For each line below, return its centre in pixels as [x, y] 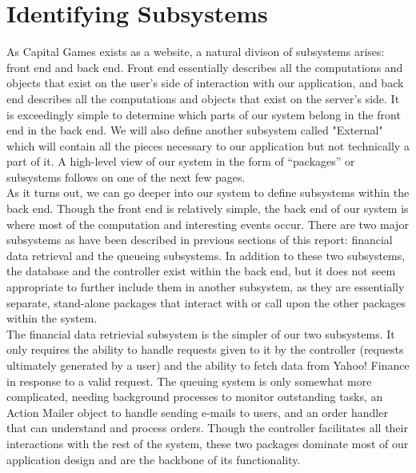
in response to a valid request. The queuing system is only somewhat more [189, 381]
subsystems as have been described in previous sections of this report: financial [200, 240]
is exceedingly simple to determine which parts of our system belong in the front [204, 114]
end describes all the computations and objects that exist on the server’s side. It [203, 98]
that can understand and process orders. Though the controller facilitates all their [207, 428]
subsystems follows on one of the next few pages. [126, 176]
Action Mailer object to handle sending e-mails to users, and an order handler [197, 412]
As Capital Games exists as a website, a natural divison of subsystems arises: [196, 52]
